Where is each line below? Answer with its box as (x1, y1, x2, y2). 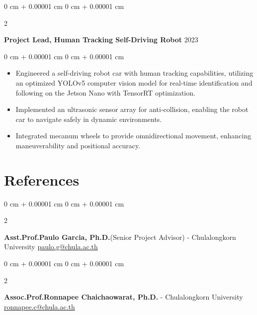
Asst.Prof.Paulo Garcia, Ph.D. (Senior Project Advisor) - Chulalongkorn (4, 231, 236, 242)
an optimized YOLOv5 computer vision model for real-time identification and (15, 77, 253, 88)
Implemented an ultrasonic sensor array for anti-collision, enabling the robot (15, 104, 249, 114)
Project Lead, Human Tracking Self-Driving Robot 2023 (4, 34, 198, 45)
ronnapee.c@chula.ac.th (4, 301, 75, 312)
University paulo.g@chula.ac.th (4, 241, 98, 252)
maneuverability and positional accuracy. (15, 140, 141, 150)
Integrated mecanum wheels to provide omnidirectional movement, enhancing (15, 130, 252, 141)
